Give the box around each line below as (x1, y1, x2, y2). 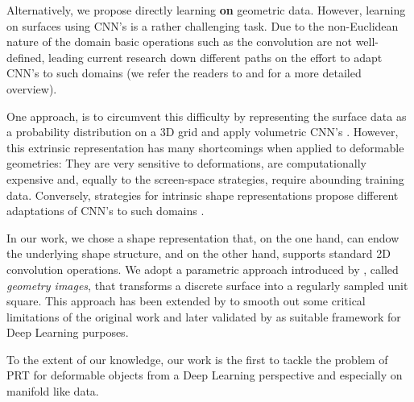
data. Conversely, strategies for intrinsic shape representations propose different (6, 186, 399, 203)
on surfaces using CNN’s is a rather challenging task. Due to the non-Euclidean (6, 17, 399, 34)
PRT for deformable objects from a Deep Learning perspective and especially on (6, 367, 403, 383)
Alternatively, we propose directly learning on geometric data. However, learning (6, 2, 406, 18)
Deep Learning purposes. (6, 324, 129, 341)
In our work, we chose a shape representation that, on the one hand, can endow (6, 229, 400, 246)
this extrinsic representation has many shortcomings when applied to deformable (6, 139, 404, 155)
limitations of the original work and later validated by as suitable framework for (6, 308, 401, 325)
